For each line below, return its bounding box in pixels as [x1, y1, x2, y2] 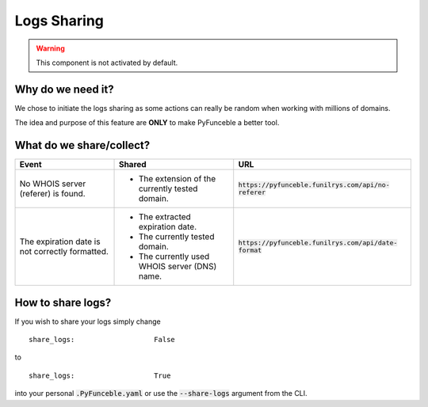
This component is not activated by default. [36, 58, 178, 67]
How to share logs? [14, 295, 112, 309]
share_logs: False [29, 335, 176, 344]
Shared [118, 159, 147, 170]
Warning [36, 44, 65, 53]
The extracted [138, 211, 192, 223]
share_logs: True [29, 371, 171, 380]
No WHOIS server [19, 178, 86, 189]
